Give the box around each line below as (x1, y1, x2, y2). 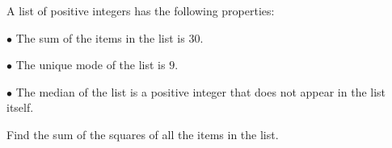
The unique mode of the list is (15, 56, 166, 73)
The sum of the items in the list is (15, 29, 185, 46)
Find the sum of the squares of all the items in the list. (6, 125, 279, 142)
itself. (6, 99, 34, 116)
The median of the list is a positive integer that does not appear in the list (15, 83, 386, 100)
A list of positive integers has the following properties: (6, 2, 275, 18)
